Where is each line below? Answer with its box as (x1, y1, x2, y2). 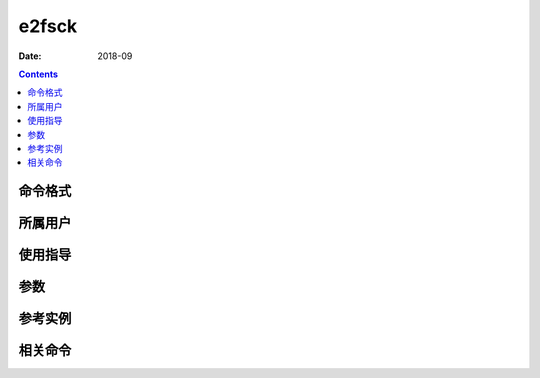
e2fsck (18, 15, 78, 37)
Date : (18, 50, 42, 62)
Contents (18, 68, 59, 80)
